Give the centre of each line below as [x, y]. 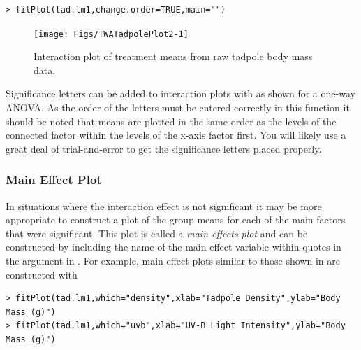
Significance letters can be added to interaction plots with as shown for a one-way [180, 93]
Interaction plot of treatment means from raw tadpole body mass [173, 56]
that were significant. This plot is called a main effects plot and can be [157, 233]
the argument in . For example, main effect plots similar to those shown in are [173, 260]
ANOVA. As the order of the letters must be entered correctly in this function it [178, 107]
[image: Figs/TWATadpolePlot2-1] [111, 34]
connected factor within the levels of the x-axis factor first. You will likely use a [176, 135]
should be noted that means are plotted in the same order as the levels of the [171, 121]
